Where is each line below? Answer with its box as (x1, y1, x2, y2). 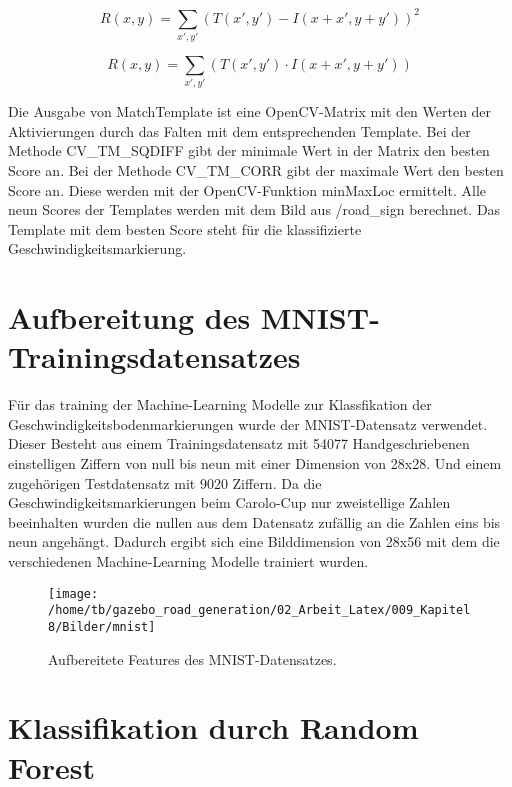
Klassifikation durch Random (8, 707, 419, 748)
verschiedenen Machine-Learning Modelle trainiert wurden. (8, 550, 369, 571)
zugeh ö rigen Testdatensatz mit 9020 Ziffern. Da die (8, 472, 322, 493)
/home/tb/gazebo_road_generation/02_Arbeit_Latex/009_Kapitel (48, 603, 471, 618)
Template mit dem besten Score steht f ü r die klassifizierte (8, 218, 362, 239)
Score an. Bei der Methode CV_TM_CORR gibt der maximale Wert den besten (8, 159, 504, 180)
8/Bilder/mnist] (48, 619, 156, 634)
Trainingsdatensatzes (8, 336, 301, 377)
